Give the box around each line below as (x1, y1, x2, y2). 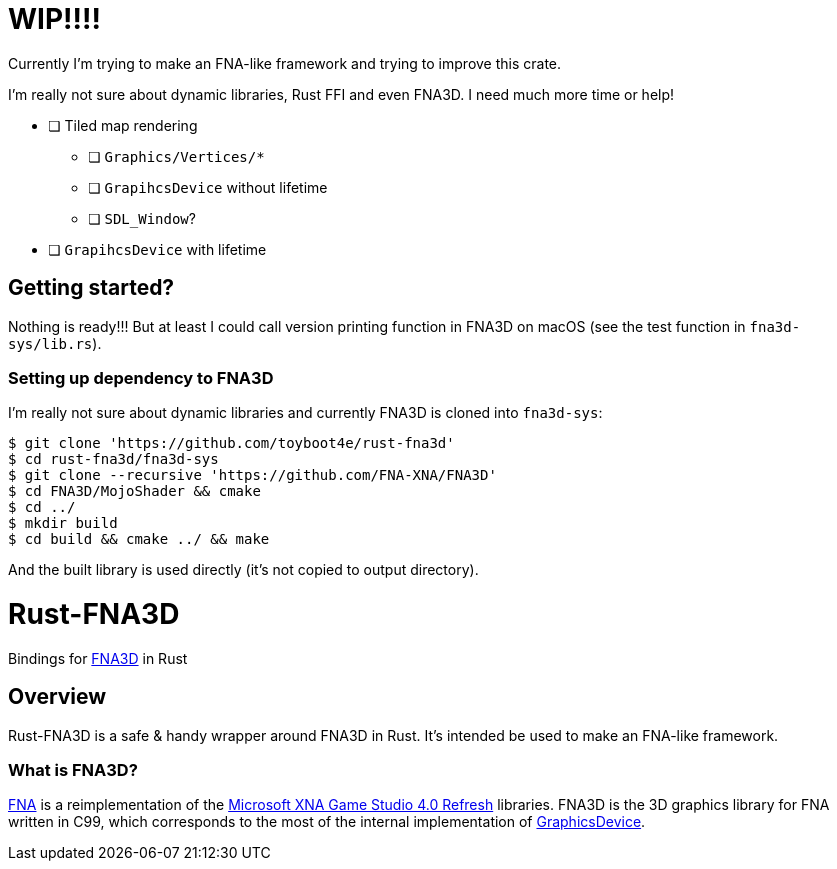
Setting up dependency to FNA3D (8, 367, 274, 388)
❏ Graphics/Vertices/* (88, 147, 265, 165)
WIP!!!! (8, 2, 101, 36)
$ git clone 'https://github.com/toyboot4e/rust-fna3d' (8, 435, 455, 452)
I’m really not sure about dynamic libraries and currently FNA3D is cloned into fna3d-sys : (8, 404, 603, 422)
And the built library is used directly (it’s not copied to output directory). (8, 561, 479, 579)
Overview (8, 684, 107, 710)
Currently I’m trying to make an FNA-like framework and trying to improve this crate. (8, 54, 562, 72)
